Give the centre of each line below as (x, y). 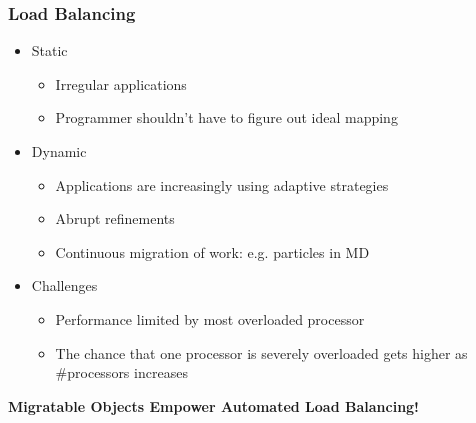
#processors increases (121, 372)
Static (49, 50)
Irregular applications (121, 83)
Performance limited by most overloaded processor (210, 318)
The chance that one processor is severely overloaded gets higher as (261, 352)
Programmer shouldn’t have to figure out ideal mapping (226, 117)
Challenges (64, 285)
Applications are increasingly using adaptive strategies (222, 184)
